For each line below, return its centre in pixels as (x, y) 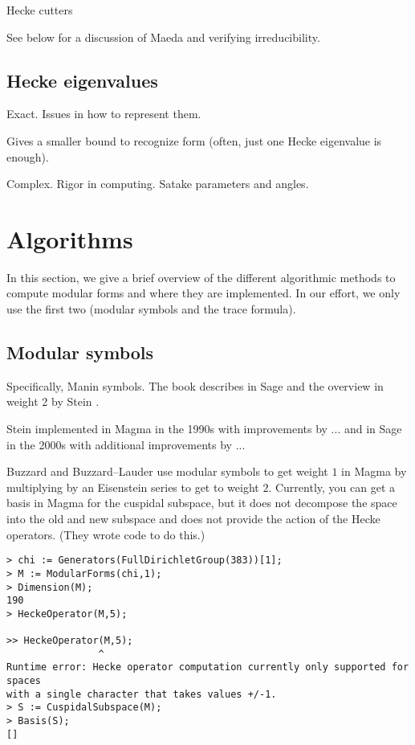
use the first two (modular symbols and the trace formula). (151, 309)
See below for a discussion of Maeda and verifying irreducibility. (163, 37)
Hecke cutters (40, 10)
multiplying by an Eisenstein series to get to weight (133, 487)
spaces (24, 681)
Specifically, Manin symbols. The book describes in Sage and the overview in (195, 385)
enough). (28, 156)
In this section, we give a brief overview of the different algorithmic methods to (201, 277)
